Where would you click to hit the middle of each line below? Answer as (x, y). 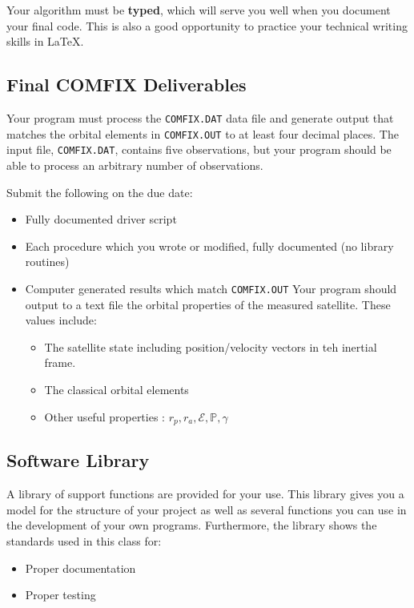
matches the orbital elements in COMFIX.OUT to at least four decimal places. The (203, 133)
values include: (61, 320)
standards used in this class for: (84, 540)
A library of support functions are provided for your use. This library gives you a (205, 494)
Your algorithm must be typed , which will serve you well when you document (199, 10)
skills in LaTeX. (45, 41)
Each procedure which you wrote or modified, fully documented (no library (209, 246)
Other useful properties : (105, 416)
